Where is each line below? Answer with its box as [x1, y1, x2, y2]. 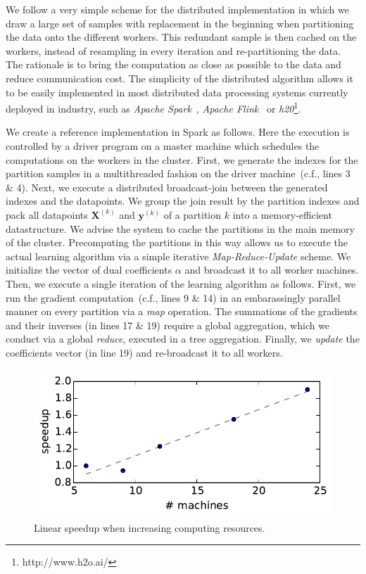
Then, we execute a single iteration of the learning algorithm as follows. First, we [6, 276, 356, 291]
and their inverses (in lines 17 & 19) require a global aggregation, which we [6, 317, 330, 332]
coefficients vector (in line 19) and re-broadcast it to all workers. [6, 345, 283, 359]
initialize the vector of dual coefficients [6, 262, 172, 277]
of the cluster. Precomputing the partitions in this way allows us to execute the [6, 235, 348, 250]
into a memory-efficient [232, 207, 332, 222]
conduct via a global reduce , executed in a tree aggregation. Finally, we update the [6, 331, 360, 346]
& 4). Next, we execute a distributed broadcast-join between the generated [6, 179, 328, 194]
